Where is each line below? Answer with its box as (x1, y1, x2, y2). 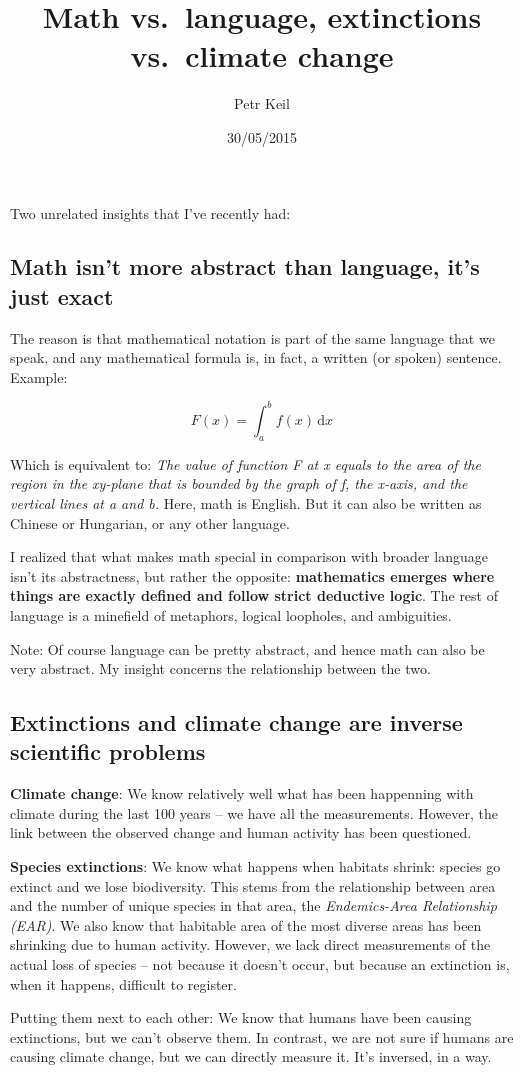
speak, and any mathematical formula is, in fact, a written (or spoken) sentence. (10, 347, 502, 368)
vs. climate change (130, 35, 394, 76)
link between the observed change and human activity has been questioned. (10, 822, 472, 843)
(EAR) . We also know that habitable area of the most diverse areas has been (10, 914, 482, 935)
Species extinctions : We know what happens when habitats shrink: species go (10, 856, 501, 877)
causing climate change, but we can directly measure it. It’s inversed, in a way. (10, 1046, 492, 1067)
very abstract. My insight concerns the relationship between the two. (10, 658, 431, 679)
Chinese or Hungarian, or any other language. (10, 512, 290, 533)
